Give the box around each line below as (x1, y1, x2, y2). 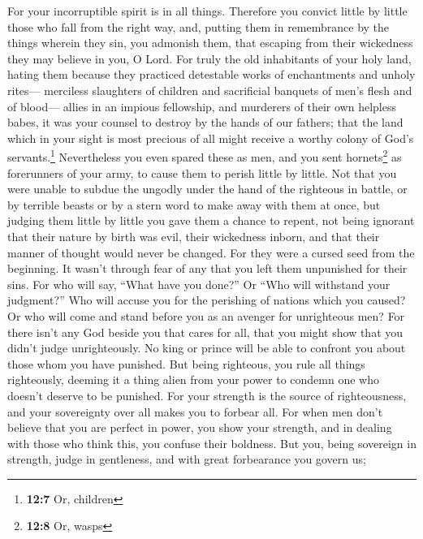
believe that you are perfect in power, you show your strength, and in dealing (7, 419, 392, 436)
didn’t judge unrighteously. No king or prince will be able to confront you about (7, 339, 406, 356)
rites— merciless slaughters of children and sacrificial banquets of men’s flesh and (7, 81, 412, 98)
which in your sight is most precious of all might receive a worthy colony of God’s (7, 129, 414, 146)
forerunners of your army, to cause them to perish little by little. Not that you (7, 164, 397, 181)
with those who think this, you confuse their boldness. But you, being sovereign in (7, 434, 417, 451)
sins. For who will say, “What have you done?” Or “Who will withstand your (7, 275, 391, 292)
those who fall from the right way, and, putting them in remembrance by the (7, 18, 390, 35)
